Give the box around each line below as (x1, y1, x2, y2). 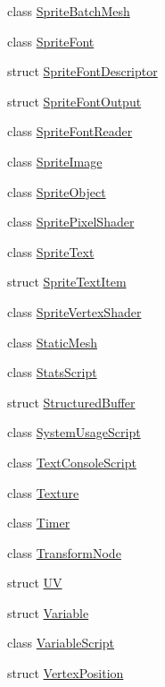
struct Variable (7, 603, 89, 622)
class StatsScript (7, 363, 97, 382)
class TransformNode (7, 543, 121, 562)
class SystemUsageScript (7, 423, 141, 442)
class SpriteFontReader (7, 122, 133, 141)
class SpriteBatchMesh (7, 2, 130, 20)
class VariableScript (7, 633, 115, 652)
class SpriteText (7, 242, 95, 261)
